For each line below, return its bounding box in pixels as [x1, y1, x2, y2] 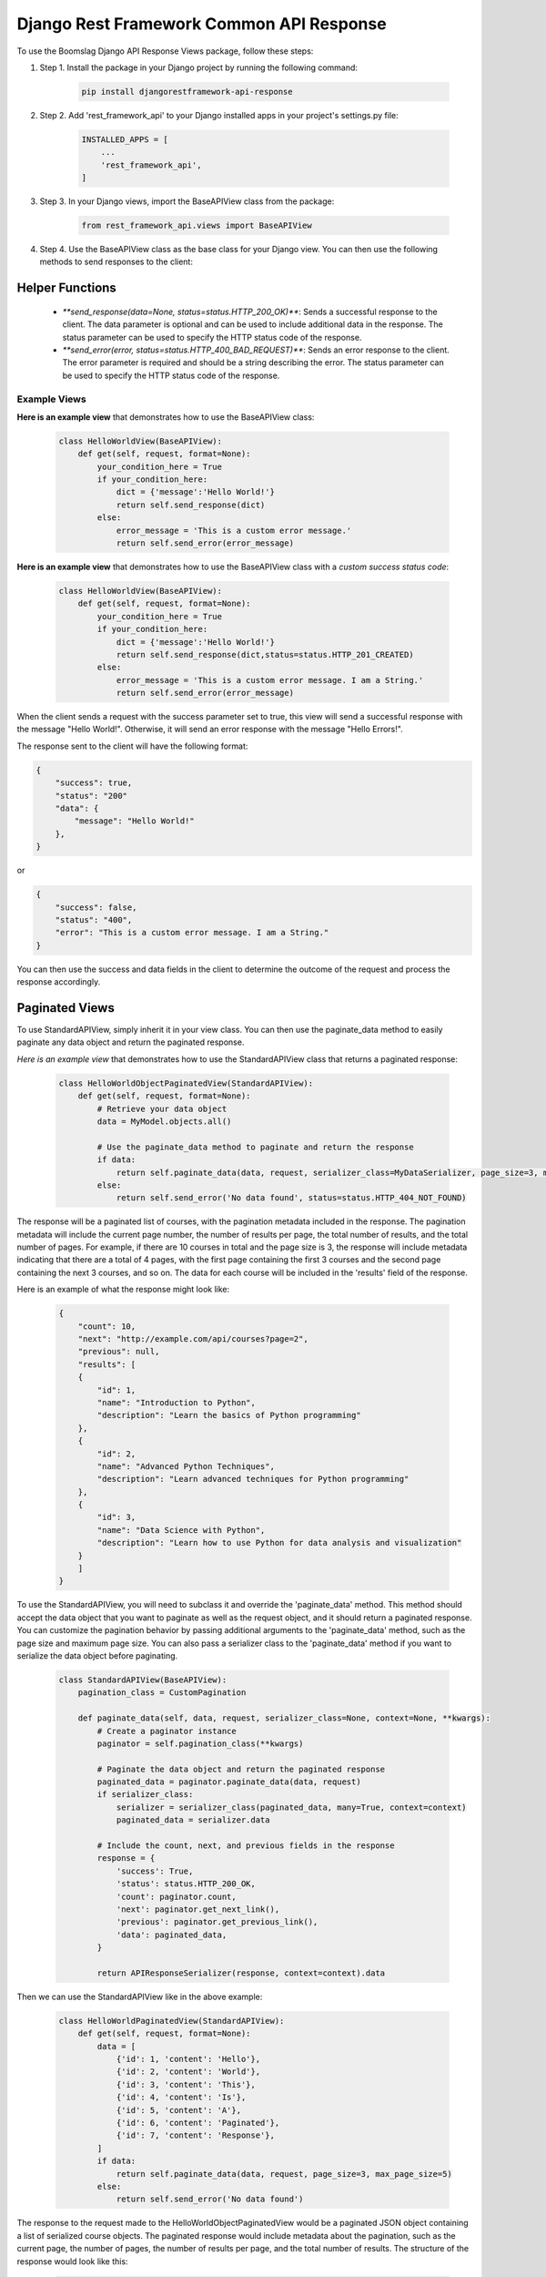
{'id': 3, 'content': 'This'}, [116, 2079, 257, 2089]
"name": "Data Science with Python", [96, 1525, 266, 1535]
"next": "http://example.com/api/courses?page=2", [77, 1334, 308, 1343]
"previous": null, [77, 1346, 160, 1357]
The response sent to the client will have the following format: [16, 740, 248, 751]
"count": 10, [77, 1321, 136, 1332]
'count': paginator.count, [116, 1891, 237, 1902]
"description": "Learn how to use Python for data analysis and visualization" [96, 1537, 462, 1548]
